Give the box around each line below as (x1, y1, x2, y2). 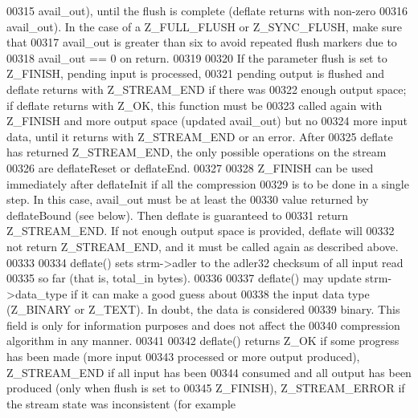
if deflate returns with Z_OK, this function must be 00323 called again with (6, 96, 383, 113)
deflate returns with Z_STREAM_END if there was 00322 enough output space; (6, 80, 407, 97)
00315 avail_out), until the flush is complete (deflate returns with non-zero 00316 (6, 2, 408, 18)
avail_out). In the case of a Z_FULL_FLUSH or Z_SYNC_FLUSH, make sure (6, 18, 402, 34)
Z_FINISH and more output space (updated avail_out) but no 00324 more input (6, 112, 408, 129)
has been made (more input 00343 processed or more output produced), (6, 348, 360, 365)
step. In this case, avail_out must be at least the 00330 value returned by (6, 191, 369, 208)
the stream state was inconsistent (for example (6, 395, 236, 412)
